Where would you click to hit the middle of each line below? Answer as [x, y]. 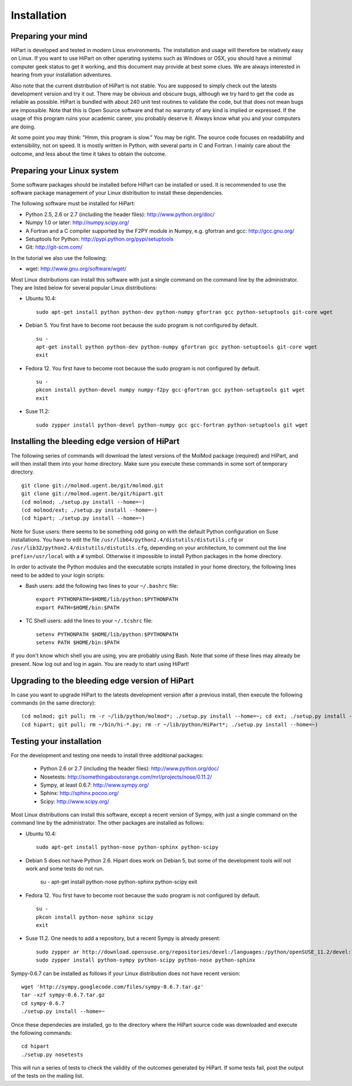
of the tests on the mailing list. [47, 1076]
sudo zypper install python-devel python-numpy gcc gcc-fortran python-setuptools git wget [172, 425]
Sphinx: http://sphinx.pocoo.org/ [79, 793]
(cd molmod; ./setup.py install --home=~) [83, 502]
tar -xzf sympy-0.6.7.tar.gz [63, 995]
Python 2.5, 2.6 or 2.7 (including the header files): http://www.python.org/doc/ [120, 214]
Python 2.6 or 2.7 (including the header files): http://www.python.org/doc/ [130, 769]
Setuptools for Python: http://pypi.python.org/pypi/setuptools [99, 239]
